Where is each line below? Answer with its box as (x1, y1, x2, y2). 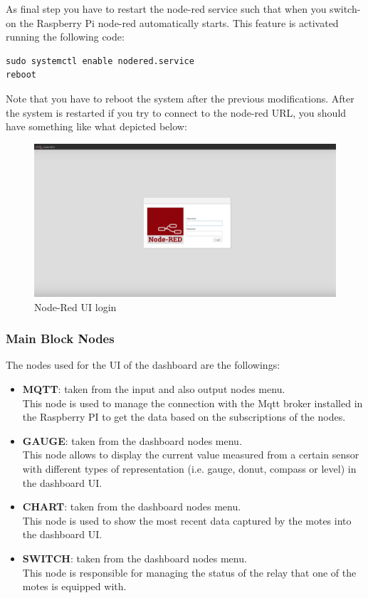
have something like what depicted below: (6, 119, 187, 134)
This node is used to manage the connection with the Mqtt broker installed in (22, 395, 363, 410)
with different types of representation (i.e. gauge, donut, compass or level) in (22, 461, 357, 476)
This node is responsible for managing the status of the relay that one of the (22, 565, 357, 579)
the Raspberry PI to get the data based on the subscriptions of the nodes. (22, 409, 346, 424)
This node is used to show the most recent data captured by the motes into (22, 513, 352, 528)
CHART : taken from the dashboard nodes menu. (22, 499, 241, 514)
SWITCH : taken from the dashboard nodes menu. (22, 551, 247, 565)
